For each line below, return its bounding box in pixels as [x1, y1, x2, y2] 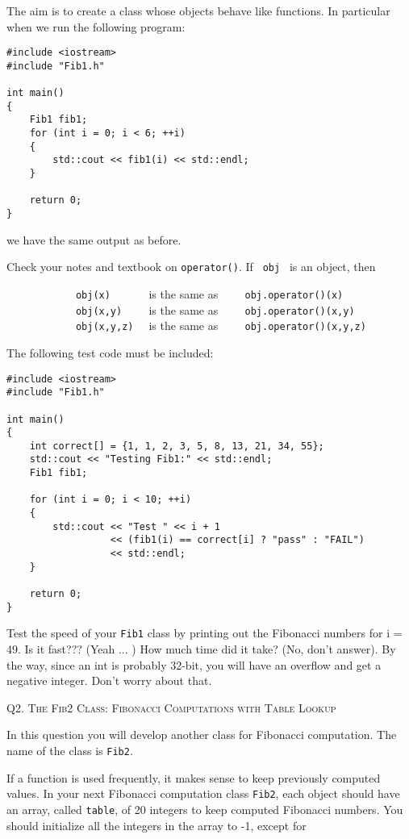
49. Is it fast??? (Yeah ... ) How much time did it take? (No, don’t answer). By [6, 641, 396, 657]
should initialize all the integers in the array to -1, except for [6, 816, 307, 833]
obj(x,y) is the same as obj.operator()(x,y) [75, 301, 355, 318]
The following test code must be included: [6, 344, 214, 361]
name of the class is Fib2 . [6, 741, 133, 758]
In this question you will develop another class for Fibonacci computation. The [6, 726, 397, 743]
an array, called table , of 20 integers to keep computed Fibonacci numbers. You [6, 800, 403, 817]
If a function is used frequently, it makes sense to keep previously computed [6, 769, 381, 786]
